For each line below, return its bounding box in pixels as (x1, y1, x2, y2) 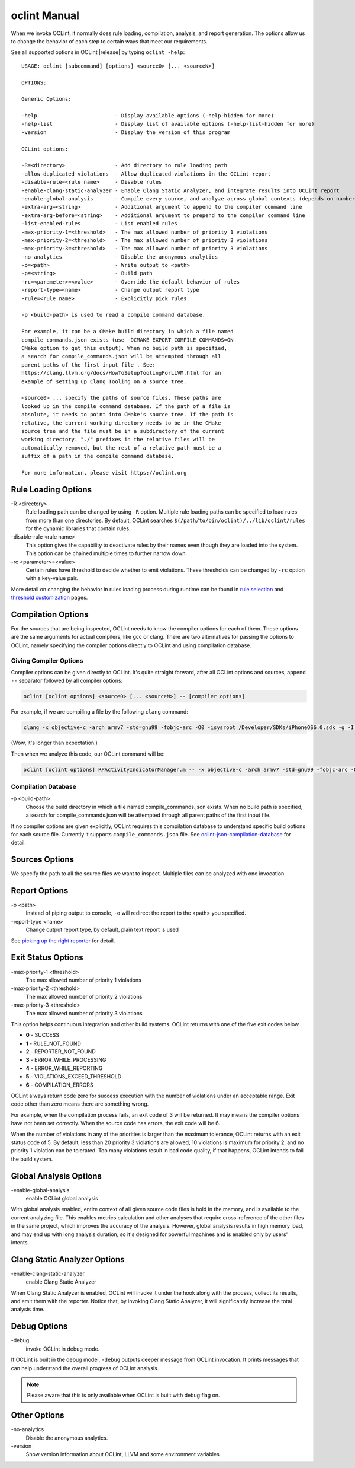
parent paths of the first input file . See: (21, 361, 156, 368)
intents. (11, 1239, 30, 1246)
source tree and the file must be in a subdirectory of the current (21, 428, 224, 434)
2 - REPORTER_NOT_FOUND (25, 1048, 96, 1055)
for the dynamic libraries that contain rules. (25, 525, 131, 532)
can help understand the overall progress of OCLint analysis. (11, 1364, 159, 1371)
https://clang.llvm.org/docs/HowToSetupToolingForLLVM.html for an (21, 370, 221, 377)
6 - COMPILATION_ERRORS (25, 1081, 94, 1088)
